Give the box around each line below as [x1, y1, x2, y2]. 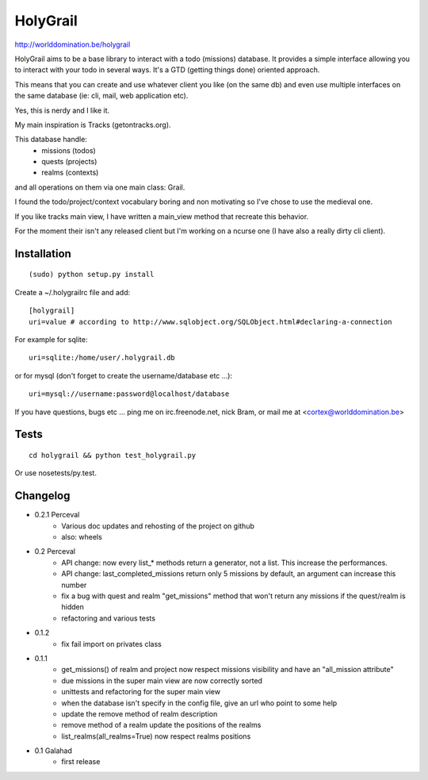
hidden [61, 602, 85, 612]
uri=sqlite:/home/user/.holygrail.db [29, 353, 176, 363]
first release [61, 757, 101, 767]
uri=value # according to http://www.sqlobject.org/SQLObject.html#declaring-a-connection [29, 317, 392, 326]
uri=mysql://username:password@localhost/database [29, 390, 230, 398]
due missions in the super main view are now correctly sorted [61, 675, 263, 686]
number [61, 580, 87, 590]
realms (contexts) [41, 167, 99, 178]
